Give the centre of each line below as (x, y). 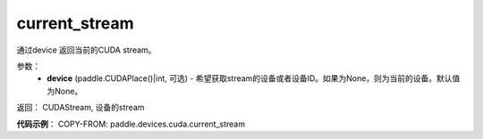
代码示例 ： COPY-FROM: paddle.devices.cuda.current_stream (131, 124)
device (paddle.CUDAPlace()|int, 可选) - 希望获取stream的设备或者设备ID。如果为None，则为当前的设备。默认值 (254, 78)
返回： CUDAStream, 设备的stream (80, 108)
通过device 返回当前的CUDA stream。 (86, 50)
